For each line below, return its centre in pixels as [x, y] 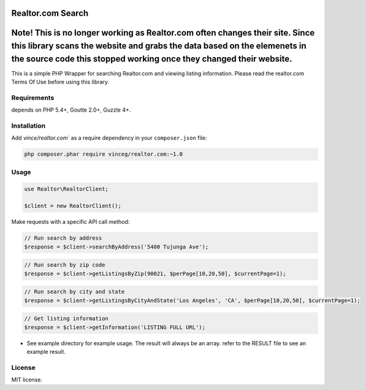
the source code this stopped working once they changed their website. [152, 59]
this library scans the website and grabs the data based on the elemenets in [159, 46]
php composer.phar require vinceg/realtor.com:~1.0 [104, 154]
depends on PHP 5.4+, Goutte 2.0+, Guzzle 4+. [71, 110]
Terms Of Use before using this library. [60, 82]
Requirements [33, 97]
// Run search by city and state [74, 292]
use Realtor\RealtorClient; [66, 189]
